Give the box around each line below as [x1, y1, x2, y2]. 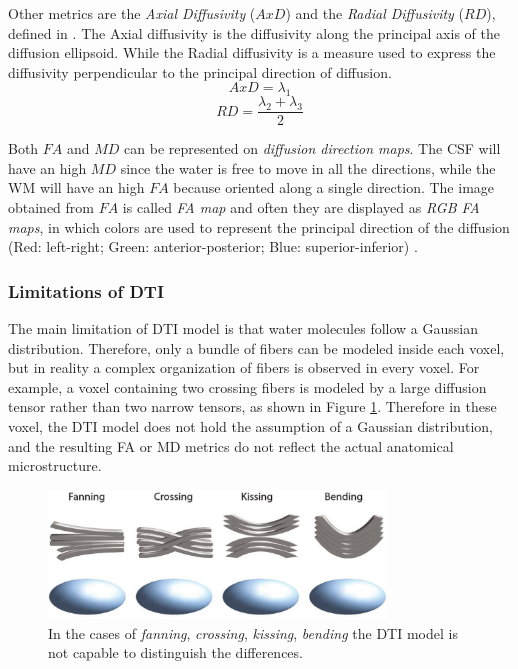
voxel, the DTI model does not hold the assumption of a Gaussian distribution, [8, 415, 493, 436]
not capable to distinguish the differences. [48, 642, 303, 663]
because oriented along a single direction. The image [173, 177, 495, 198]
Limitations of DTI [8, 278, 165, 303]
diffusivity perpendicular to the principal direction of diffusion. [8, 61, 392, 82]
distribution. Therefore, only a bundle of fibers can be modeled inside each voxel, [8, 337, 505, 358]
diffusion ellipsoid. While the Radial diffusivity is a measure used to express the [8, 42, 496, 63]
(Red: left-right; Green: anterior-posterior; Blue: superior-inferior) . [8, 236, 418, 257]
